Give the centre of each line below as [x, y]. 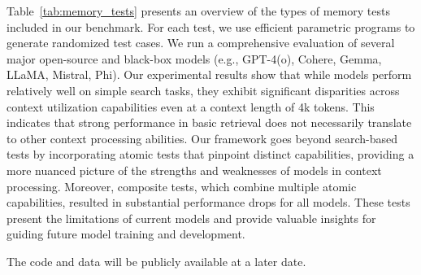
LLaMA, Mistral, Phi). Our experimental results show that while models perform [209, 74]
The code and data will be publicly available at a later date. [156, 261]
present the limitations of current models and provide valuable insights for [191, 218]
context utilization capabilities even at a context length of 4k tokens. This [191, 106]
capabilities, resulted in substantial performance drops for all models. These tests [208, 202]
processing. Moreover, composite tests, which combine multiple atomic [182, 186]
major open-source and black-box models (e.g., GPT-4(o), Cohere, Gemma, [194, 58]
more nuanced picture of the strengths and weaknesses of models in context [194, 170]
